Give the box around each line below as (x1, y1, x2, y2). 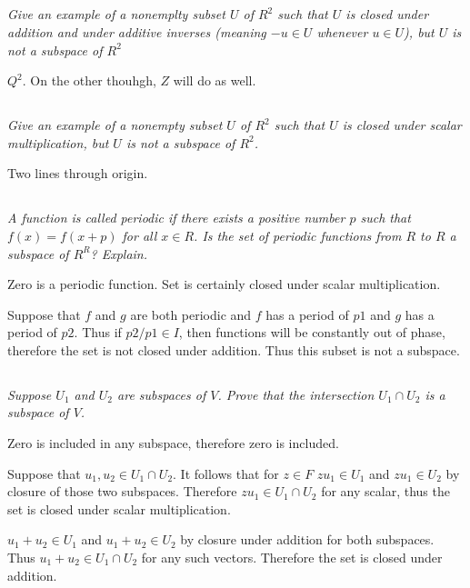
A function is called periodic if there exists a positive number (7, 208, 345, 227)
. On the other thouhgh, (22, 71, 156, 90)
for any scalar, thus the (321, 482, 450, 501)
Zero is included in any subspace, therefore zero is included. (7, 434, 339, 453)
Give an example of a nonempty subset (7, 115, 223, 135)
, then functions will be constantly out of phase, (178, 323, 445, 342)
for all (122, 225, 157, 244)
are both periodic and (130, 304, 252, 324)
